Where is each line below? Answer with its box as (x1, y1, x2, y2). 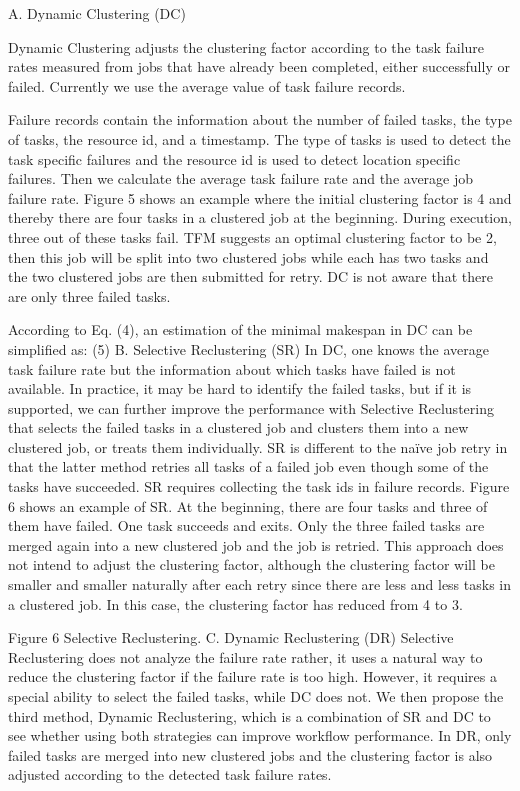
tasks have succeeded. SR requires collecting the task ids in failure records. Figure (8, 476, 510, 497)
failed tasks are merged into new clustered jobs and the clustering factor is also (8, 744, 493, 765)
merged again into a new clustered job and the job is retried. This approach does (8, 534, 504, 555)
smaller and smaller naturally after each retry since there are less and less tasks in (8, 574, 512, 595)
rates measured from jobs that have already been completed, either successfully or (8, 56, 510, 77)
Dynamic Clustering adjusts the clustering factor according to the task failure (8, 36, 485, 57)
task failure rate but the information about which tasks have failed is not (8, 358, 456, 379)
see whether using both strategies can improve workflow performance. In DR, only (8, 725, 512, 746)
